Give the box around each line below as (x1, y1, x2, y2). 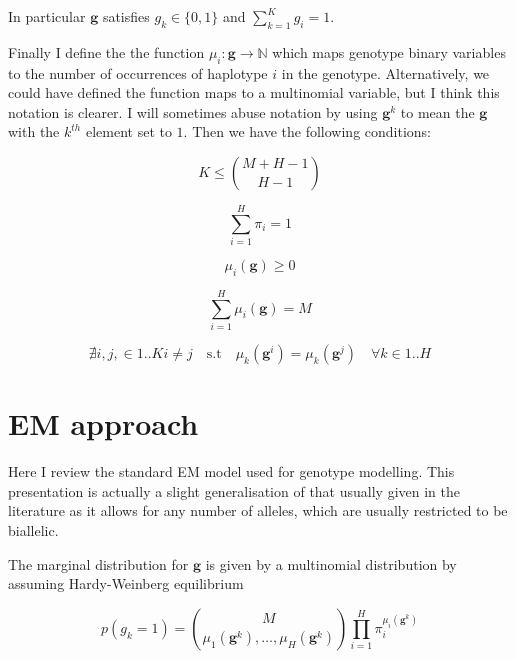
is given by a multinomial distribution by (205, 553, 457, 574)
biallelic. (8, 519, 59, 540)
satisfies (102, 6, 150, 26)
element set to (85, 121, 172, 142)
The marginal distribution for (8, 553, 189, 574)
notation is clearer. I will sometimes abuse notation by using (8, 101, 378, 122)
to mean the (400, 101, 475, 122)
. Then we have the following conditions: (183, 121, 432, 142)
